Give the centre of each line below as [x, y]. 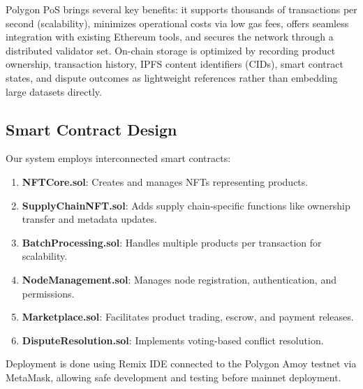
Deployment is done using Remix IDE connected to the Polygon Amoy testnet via [181, 364]
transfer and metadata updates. [89, 219]
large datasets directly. [54, 91]
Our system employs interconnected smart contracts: [118, 158]
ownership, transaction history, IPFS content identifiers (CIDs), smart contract [175, 64]
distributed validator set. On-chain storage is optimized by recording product [171, 50]
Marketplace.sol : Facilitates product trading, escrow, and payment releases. [188, 317]
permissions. [48, 293]
